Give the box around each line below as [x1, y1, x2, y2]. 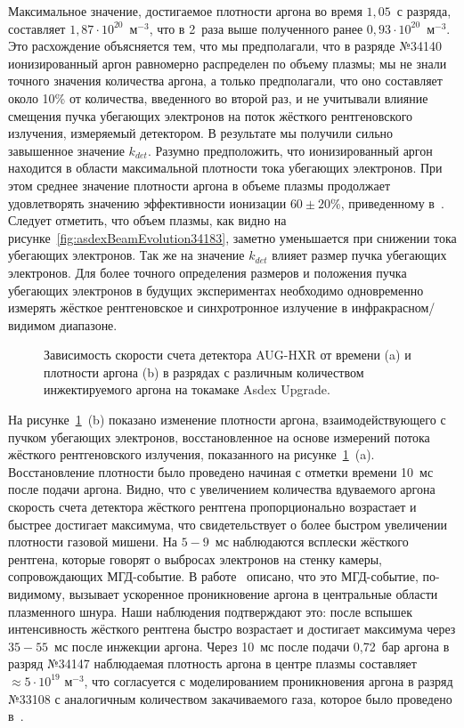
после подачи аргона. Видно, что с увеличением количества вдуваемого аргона [8, 480, 436, 498]
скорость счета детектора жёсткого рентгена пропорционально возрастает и [8, 497, 417, 516]
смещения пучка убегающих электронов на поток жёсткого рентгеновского [8, 106, 413, 125]
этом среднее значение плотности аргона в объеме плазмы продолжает [8, 175, 391, 194]
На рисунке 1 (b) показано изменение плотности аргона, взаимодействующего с [8, 410, 446, 429]
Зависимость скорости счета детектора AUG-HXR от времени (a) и [44, 345, 411, 364]
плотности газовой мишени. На [8, 532, 178, 551]
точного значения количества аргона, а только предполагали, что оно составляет [8, 71, 443, 90]
